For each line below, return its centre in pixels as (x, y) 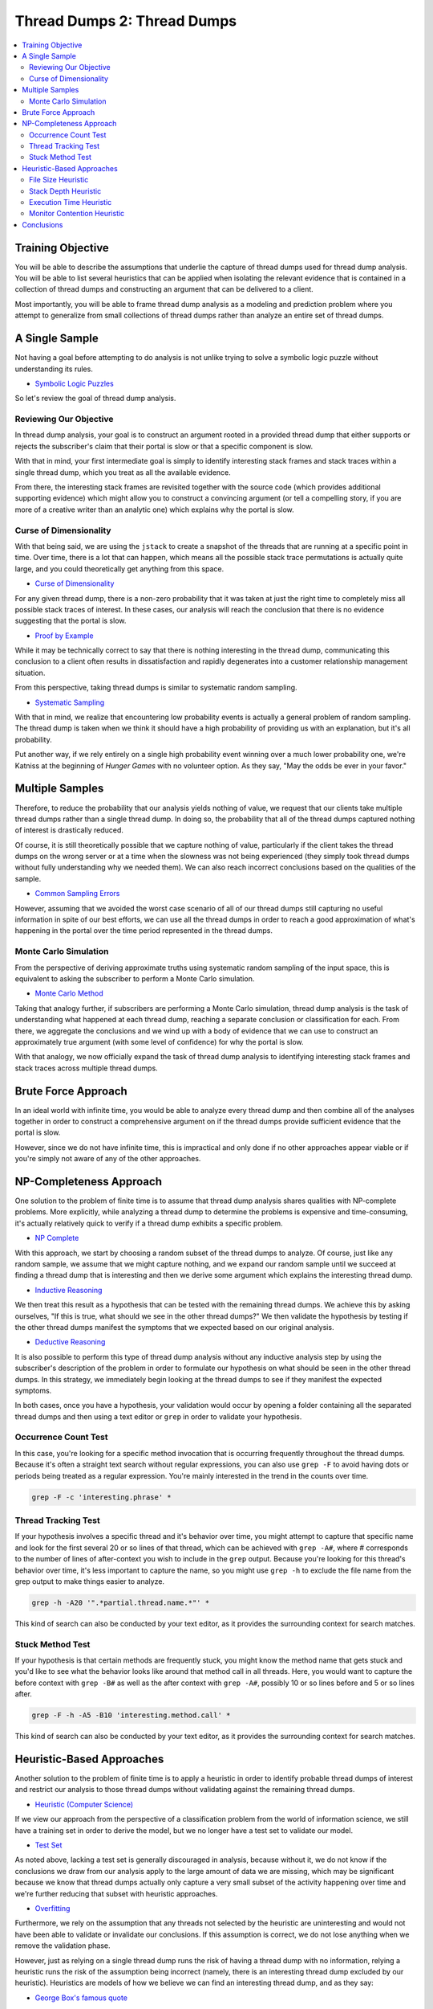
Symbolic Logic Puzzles (74, 383)
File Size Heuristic (59, 180)
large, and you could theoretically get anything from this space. (119, 569)
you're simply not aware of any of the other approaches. (108, 1159)
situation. (30, 673)
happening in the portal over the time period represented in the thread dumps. (144, 931)
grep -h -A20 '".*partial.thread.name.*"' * (121, 1602)
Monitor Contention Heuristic (77, 214)
